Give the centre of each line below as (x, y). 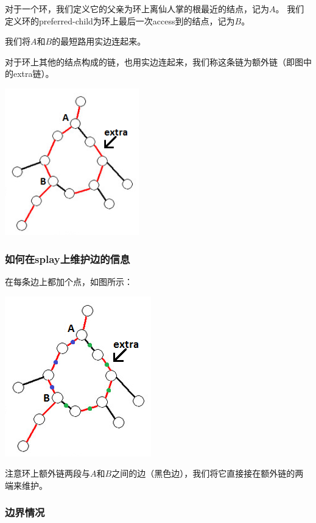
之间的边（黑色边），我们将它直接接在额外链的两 (208, 473)
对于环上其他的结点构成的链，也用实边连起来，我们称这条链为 (128, 61)
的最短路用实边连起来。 (99, 41)
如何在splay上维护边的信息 (68, 258)
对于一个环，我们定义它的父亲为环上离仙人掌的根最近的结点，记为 (137, 9)
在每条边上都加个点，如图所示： (69, 281)
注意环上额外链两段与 (47, 473)
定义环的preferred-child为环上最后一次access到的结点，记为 (120, 20)
